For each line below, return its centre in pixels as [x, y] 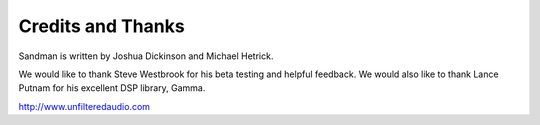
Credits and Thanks [101, 26]
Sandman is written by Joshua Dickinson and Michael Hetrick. [146, 56]
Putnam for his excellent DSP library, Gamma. [112, 88]
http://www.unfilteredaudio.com [84, 106]
